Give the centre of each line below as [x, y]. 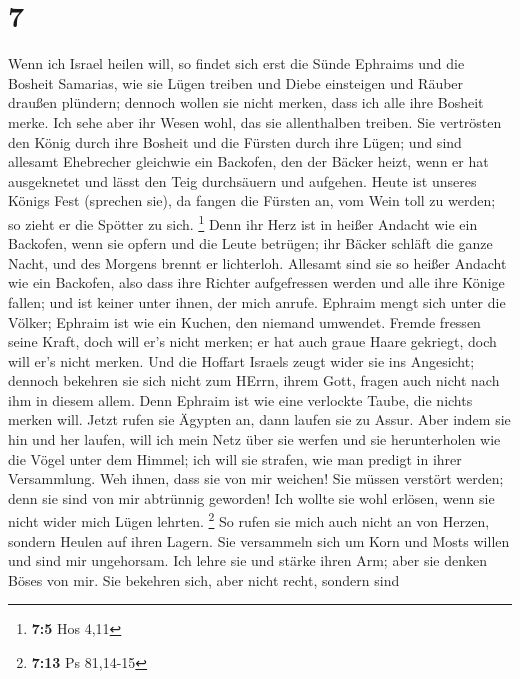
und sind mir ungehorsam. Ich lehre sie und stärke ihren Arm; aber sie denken [247, 560]
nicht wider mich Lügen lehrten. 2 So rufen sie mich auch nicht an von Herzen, [249, 520]
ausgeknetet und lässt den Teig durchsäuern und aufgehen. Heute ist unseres [242, 180]
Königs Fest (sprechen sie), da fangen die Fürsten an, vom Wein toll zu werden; [252, 200]
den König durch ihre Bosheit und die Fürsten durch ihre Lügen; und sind [235, 141]
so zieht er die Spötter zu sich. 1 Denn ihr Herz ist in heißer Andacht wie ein [243, 222]
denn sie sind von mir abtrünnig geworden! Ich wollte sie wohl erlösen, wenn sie [251, 497]
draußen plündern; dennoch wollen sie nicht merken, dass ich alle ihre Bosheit [246, 102]
